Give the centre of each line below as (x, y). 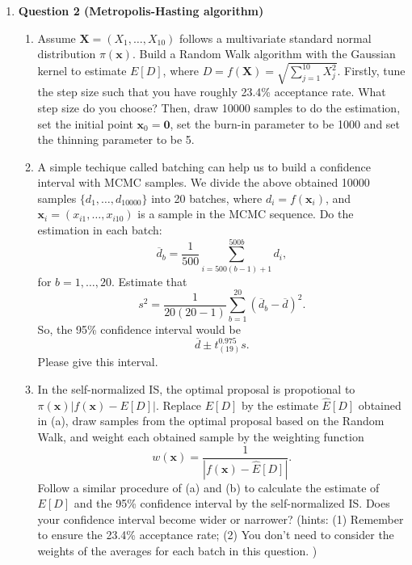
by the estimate (280, 405)
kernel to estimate (82, 71)
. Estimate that (149, 281)
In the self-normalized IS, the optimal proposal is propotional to (196, 389)
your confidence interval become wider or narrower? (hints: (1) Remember (221, 519)
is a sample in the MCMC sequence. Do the (246, 214)
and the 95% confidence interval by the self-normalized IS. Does (232, 503)
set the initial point (85, 123)
